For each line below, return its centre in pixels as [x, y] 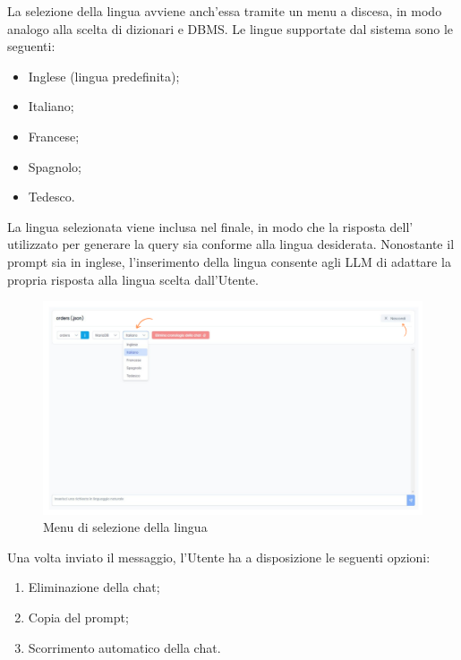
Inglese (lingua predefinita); [104, 76]
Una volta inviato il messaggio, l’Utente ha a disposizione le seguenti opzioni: [219, 557]
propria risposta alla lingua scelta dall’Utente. [133, 279]
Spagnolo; [55, 166]
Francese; [54, 136]
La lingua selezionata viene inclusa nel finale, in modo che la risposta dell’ [210, 226]
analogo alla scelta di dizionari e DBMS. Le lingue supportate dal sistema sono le [230, 28]
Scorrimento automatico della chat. [124, 647]
